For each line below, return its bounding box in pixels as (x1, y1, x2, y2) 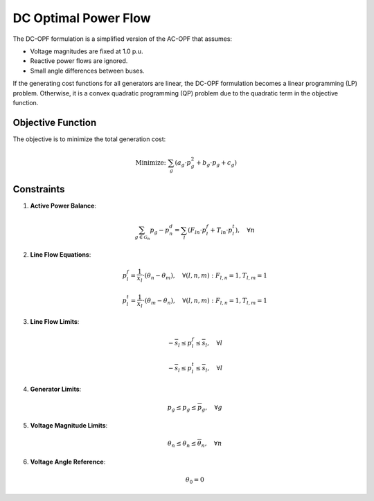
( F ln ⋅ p (187, 226, 207, 235)
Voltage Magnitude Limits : (30, 421, 108, 430)
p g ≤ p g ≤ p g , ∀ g (167, 403, 223, 413)
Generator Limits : (30, 385, 82, 394)
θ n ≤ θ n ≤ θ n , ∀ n (167, 439, 222, 449)
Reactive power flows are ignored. (30, 57, 128, 65)
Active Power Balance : (30, 201, 97, 210)
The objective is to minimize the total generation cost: (12, 135, 166, 143)
